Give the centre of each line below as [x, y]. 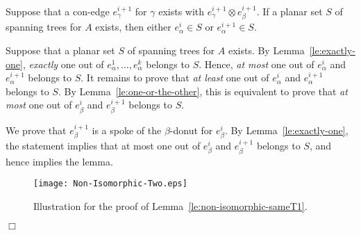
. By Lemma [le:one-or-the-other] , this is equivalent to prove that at [203, 91]
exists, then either [133, 27]
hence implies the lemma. [59, 161]
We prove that [36, 130]
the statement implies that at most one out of [103, 146]
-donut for [191, 130]
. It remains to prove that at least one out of [175, 78]
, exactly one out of [63, 64]
